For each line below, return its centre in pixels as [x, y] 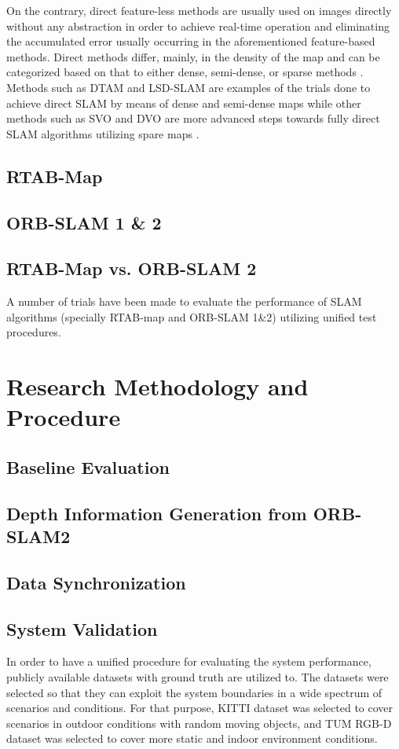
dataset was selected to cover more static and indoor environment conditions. [192, 738]
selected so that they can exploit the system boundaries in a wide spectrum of [194, 692]
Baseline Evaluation [88, 466]
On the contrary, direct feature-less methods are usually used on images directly [199, 10]
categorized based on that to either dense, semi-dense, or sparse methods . [185, 72]
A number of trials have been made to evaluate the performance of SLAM [184, 301]
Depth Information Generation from [157, 513]
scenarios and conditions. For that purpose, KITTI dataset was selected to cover [200, 708]
